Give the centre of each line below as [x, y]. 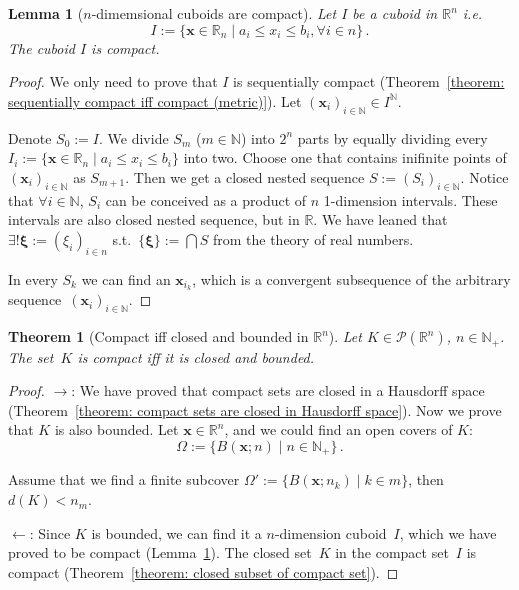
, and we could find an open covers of [338, 429]
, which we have [448, 532]
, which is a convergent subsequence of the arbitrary [351, 278]
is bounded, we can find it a [176, 532]
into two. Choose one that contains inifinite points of [345, 157]
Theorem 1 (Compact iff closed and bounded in [158, 336]
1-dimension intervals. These [410, 199]
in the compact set [392, 552]
